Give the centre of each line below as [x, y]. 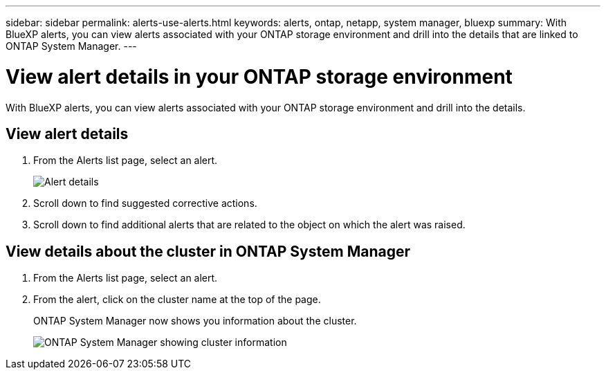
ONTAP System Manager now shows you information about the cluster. [195, 321]
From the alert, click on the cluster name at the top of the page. [177, 300]
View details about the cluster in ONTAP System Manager [208, 251]
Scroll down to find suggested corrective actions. [145, 203]
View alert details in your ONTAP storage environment [259, 76]
